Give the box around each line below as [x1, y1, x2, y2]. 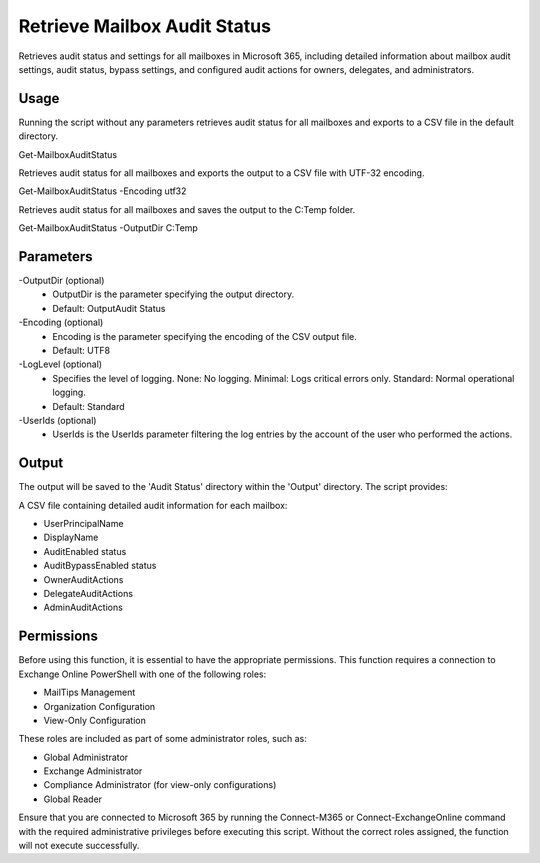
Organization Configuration [43, 700, 156, 712]
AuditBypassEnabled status [43, 560, 157, 572]
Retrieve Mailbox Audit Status [18, 15, 272, 37]
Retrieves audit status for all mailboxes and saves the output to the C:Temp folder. [18, 203, 356, 215]
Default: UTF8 [52, 345, 110, 357]
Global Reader [43, 793, 103, 805]
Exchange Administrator [43, 765, 143, 777]
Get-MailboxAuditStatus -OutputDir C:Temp [18, 222, 199, 234]
